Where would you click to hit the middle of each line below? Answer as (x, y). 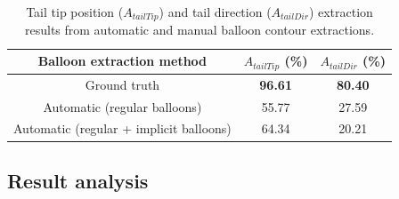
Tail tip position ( (75, 12)
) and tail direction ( (215, 12)
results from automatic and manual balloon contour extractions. (200, 30)
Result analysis (78, 180)
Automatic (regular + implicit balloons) (122, 128)
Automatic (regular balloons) (122, 106)
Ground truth (122, 84)
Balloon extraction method (122, 61)
